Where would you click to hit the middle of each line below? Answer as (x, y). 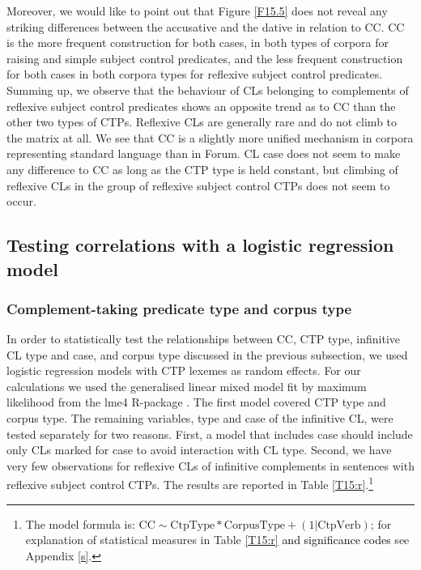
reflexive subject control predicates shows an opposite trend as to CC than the (201, 106)
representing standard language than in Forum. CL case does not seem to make (204, 153)
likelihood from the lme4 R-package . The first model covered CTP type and (196, 402)
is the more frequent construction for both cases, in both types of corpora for (198, 43)
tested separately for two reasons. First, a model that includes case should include (210, 434)
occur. (21, 201)
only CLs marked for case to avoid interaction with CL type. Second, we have (199, 450)
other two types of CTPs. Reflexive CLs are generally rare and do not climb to (202, 122)
